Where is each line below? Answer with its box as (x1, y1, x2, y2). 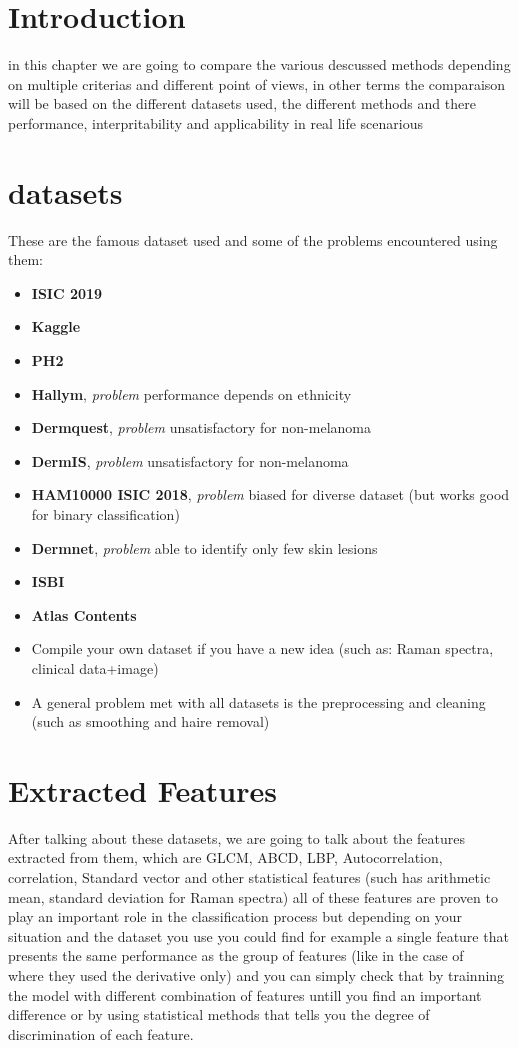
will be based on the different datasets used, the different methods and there (8, 93, 476, 114)
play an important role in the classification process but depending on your (8, 906, 462, 927)
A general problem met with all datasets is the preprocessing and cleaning (31, 691, 486, 712)
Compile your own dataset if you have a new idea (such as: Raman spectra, (31, 638, 494, 659)
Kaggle (31, 316, 81, 337)
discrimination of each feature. (8, 1023, 194, 1044)
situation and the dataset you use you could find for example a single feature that (8, 925, 509, 946)
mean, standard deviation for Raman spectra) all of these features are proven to (8, 886, 498, 907)
